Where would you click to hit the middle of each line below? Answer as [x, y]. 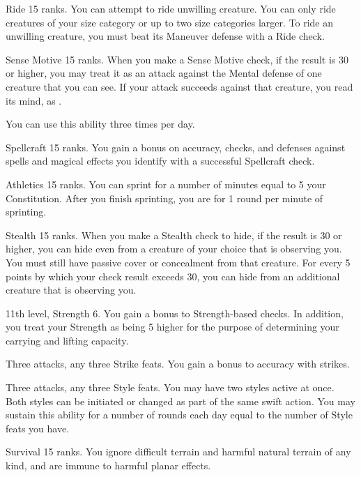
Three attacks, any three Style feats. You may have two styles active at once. [170, 387]
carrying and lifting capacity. [67, 340]
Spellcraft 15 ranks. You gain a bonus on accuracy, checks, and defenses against [176, 147]
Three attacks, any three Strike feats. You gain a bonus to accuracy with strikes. [178, 364]
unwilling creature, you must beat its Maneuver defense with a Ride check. [165, 36]
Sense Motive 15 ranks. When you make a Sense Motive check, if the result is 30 [177, 59]
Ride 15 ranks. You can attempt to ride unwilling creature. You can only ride [171, 8]
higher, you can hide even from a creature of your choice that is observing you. [174, 249]
